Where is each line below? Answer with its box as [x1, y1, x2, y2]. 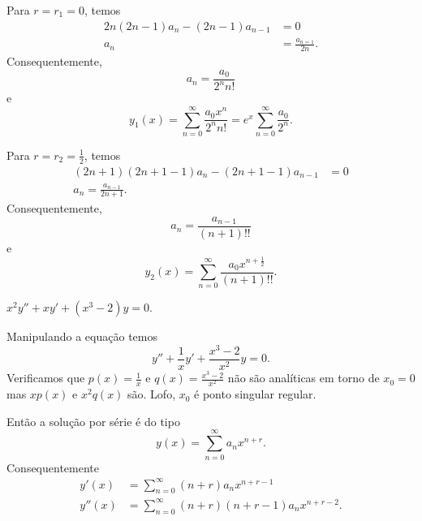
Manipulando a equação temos [6, 328, 157, 345]
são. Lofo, [127, 385, 176, 403]
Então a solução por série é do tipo [6, 412, 180, 429]
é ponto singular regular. [194, 385, 316, 403]
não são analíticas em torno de [227, 369, 380, 386]
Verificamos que [6, 369, 85, 386]
